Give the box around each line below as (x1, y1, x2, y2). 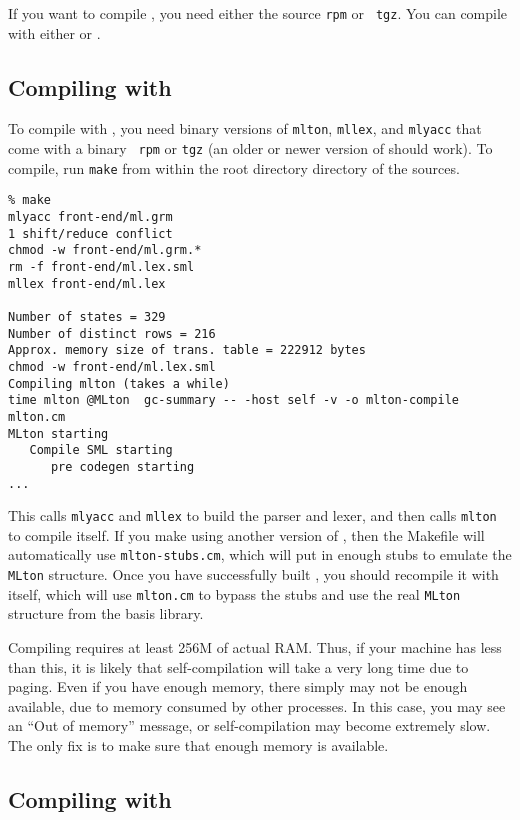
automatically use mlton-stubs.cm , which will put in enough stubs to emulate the (8, 544, 512, 565)
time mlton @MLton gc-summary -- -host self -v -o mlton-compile (8, 393, 460, 408)
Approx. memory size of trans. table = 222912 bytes (8, 343, 366, 358)
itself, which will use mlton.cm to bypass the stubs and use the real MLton (8, 583, 461, 604)
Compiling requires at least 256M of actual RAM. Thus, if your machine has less (8, 637, 502, 658)
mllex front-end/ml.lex (8, 276, 166, 291)
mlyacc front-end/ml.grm (8, 210, 173, 225)
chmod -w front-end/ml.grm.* (8, 243, 202, 258)
